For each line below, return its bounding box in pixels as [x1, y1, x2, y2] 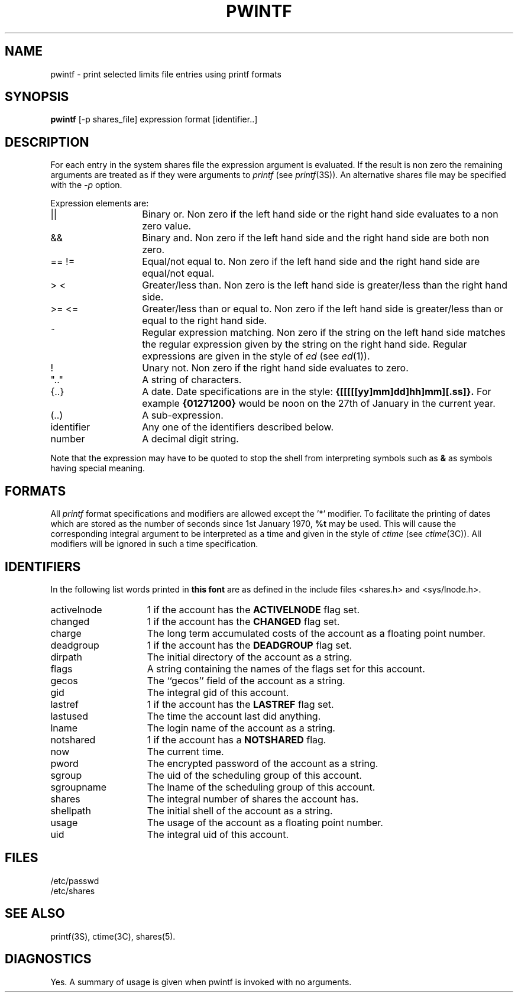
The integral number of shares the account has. [147, 792, 359, 805]
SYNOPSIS [5, 89, 69, 105]
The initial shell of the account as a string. [147, 804, 333, 817]
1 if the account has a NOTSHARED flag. [147, 733, 326, 746]
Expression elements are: [50, 198, 149, 209]
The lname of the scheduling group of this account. [147, 781, 375, 793]
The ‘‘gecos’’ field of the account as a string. [147, 674, 345, 687]
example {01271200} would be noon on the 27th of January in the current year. [142, 397, 496, 410]
